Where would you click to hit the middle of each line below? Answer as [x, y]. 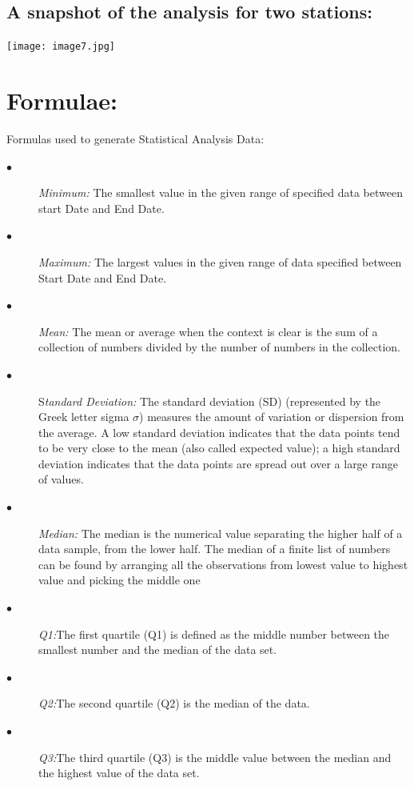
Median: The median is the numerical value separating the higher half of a [221, 533]
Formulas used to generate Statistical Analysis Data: [135, 138]
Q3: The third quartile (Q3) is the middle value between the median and [215, 757]
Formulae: [62, 100]
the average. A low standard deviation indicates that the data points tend [219, 432]
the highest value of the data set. [119, 773]
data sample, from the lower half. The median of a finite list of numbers [215, 549]
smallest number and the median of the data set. [158, 650]
